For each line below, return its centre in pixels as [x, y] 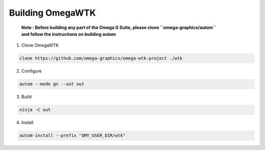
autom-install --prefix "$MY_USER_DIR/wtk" [73, 136]
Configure [31, 71]
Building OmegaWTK [53, 13]
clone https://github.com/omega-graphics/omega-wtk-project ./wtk [101, 58]
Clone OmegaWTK [40, 45]
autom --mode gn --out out [52, 84]
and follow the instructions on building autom [69, 34]
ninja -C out [35, 110]
